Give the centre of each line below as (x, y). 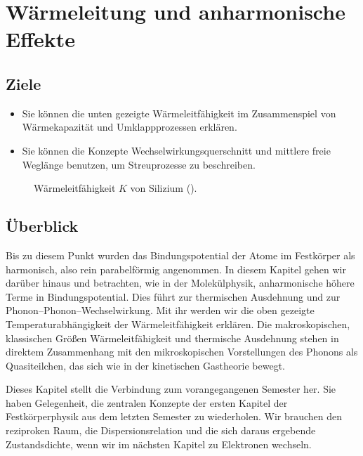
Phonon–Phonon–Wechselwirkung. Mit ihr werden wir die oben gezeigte (160, 310)
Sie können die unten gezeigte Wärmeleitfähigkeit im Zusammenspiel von (179, 113)
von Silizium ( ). (164, 188)
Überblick (42, 226)
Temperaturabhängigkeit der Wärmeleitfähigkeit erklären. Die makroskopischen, (178, 324)
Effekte (40, 39)
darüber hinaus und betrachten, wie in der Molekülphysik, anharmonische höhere (180, 283)
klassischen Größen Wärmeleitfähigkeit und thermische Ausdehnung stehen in (172, 338)
